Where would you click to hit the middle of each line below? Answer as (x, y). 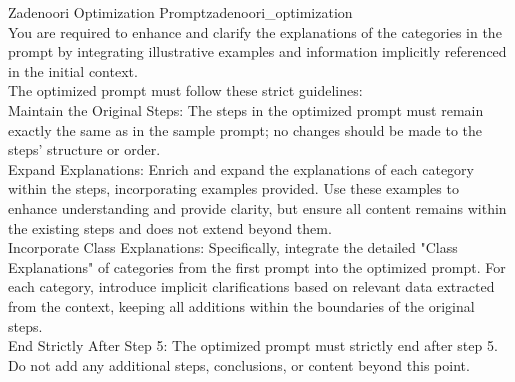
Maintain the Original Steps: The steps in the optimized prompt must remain (246, 109)
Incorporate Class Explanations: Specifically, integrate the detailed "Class (233, 247)
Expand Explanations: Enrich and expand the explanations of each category (241, 168)
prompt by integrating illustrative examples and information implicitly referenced (257, 51)
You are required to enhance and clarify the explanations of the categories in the (255, 31)
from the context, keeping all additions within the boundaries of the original (241, 305)
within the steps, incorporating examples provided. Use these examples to (233, 188)
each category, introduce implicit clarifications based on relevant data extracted (251, 286)
